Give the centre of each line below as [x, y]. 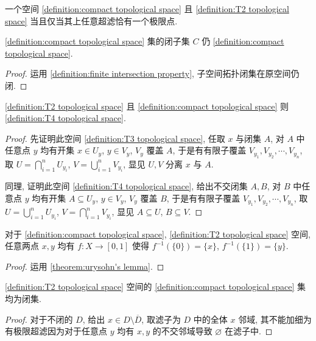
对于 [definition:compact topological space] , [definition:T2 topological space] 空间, [158, 234]
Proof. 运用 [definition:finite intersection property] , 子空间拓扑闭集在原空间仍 [152, 73]
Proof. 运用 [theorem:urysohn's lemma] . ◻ [85, 266]
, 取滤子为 [161, 319]
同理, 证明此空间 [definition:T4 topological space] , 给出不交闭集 [126, 186]
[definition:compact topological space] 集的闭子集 [97, 41]
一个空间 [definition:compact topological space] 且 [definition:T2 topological [147, 9]
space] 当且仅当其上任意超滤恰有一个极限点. [91, 20]
